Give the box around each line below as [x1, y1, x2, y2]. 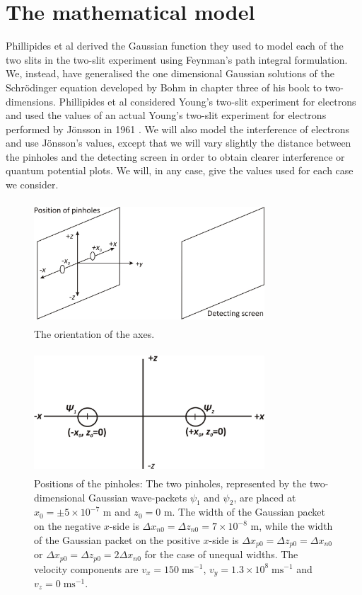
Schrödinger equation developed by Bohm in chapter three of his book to [6, 79, 322, 94]
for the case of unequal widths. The [144, 547, 298, 562]
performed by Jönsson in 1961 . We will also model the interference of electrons [6, 121, 350, 136]
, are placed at [233, 489, 296, 504]
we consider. [6, 177, 59, 192]
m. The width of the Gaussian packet [163, 504, 326, 519]
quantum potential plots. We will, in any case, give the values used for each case [6, 163, 354, 178]
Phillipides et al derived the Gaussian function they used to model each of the [6, 38, 344, 53]
